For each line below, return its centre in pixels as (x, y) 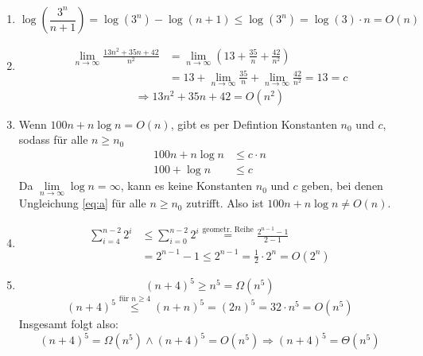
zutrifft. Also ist (225, 203)
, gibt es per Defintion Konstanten (254, 124)
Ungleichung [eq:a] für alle (82, 203)
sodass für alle (53, 139)
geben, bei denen (342, 186)
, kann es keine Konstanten (186, 186)
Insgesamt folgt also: (68, 324)
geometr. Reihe (228, 229)
